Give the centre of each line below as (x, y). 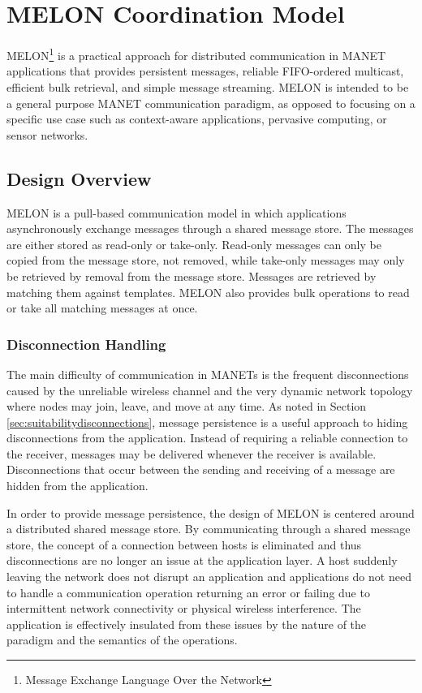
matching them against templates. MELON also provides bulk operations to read (208, 292)
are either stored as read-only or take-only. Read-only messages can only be (194, 244)
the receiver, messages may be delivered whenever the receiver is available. (192, 453)
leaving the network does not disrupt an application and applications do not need (209, 577)
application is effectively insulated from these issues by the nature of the (187, 624)
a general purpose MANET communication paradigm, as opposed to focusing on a (211, 103)
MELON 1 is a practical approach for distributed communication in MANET (196, 54)
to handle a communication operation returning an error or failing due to (188, 592)
